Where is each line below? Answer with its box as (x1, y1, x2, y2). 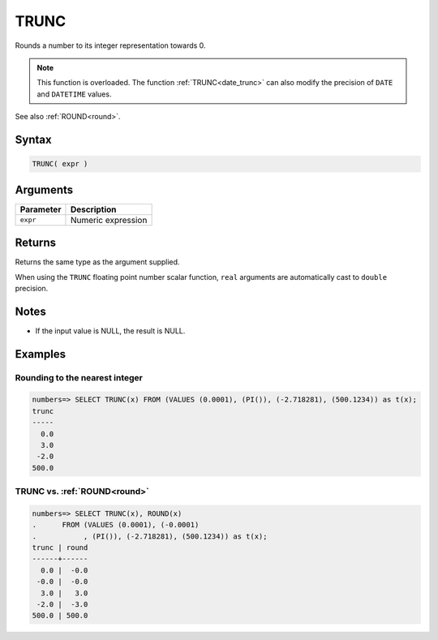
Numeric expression (70, 214, 148, 226)
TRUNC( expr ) (32, 159, 88, 169)
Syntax (15, 132, 52, 146)
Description (70, 204, 117, 215)
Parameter (19, 204, 62, 215)
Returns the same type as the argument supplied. (15, 257, 180, 267)
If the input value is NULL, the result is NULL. (35, 325, 186, 336)
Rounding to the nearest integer (15, 372, 144, 383)
